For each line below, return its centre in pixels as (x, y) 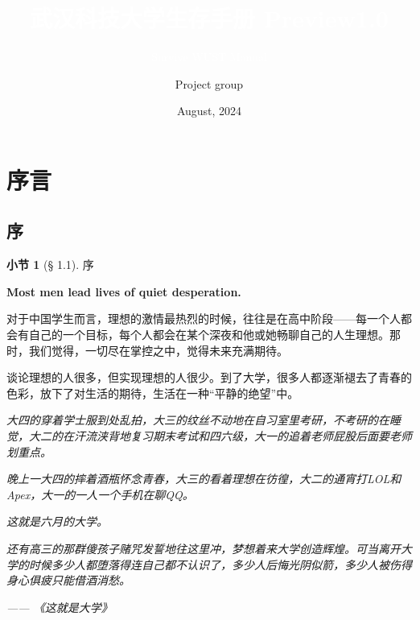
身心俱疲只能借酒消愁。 (68, 580)
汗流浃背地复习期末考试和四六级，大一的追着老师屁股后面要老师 (243, 436)
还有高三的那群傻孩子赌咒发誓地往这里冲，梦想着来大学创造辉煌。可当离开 (204, 549)
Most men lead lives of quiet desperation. (124, 291)
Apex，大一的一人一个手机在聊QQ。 (100, 494)
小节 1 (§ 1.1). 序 (50, 265)
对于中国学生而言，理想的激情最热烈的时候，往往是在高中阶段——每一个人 (204, 318)
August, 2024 (209, 111)
